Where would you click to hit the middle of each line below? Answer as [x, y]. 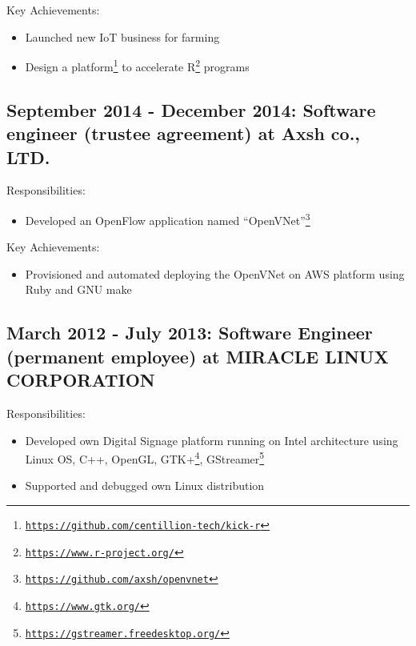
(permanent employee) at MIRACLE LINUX [198, 356]
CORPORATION [81, 380]
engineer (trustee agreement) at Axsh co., [184, 133]
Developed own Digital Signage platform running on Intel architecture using [212, 440]
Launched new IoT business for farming [122, 36]
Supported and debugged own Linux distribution [145, 486]
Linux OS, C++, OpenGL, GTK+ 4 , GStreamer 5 [145, 457]
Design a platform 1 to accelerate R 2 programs [137, 65]
